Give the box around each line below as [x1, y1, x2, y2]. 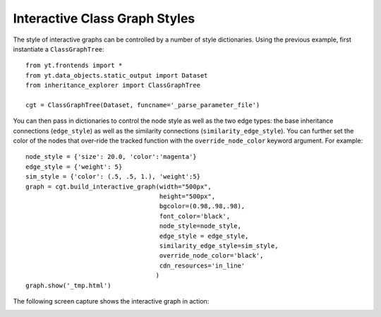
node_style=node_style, [159, 222, 241, 230]
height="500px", [159, 193, 215, 201]
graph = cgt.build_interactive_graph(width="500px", [25, 182, 212, 191]
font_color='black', [159, 212, 231, 220]
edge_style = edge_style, [159, 232, 249, 240]
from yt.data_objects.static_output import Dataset [25, 71, 208, 79]
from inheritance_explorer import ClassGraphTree [25, 81, 201, 90]
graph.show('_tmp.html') [25, 281, 111, 289]
